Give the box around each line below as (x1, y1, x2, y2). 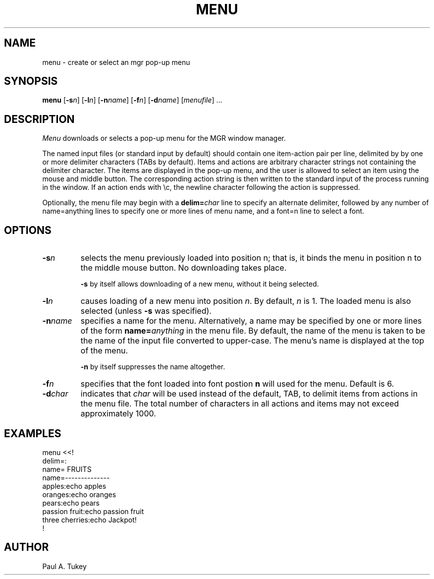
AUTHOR (4, 541, 49, 554)
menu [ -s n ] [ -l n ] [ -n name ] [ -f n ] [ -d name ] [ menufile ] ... (42, 96, 222, 105)
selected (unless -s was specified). (80, 306, 212, 316)
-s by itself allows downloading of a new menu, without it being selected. (80, 280, 319, 289)
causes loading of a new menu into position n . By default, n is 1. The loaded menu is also (80, 296, 411, 306)
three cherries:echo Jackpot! (42, 515, 137, 524)
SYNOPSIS (4, 75, 58, 88)
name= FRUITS (42, 464, 92, 473)
